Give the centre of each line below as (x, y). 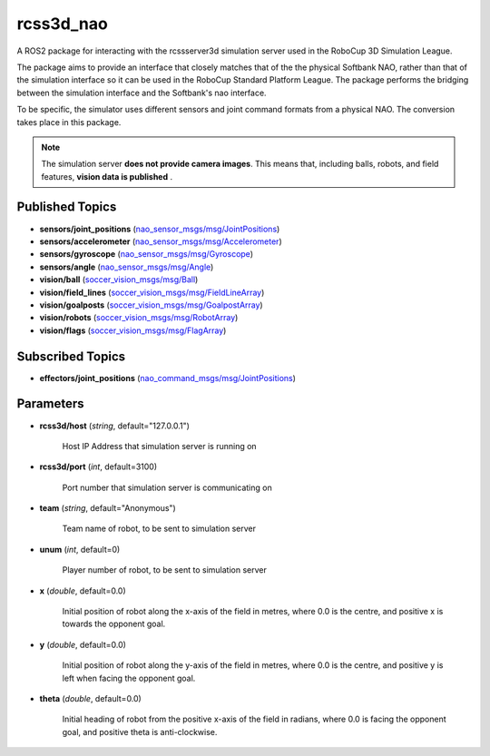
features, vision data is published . (107, 176)
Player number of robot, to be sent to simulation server (164, 570)
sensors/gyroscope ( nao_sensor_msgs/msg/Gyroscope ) (147, 254)
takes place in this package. (69, 122)
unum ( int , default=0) (80, 549)
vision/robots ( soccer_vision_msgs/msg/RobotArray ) (139, 318)
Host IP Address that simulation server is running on (160, 446)
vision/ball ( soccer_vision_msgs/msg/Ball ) (119, 280)
